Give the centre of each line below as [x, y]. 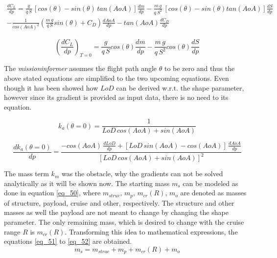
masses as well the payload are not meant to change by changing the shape [116, 212]
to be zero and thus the [199, 68]
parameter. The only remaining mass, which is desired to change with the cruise [124, 222]
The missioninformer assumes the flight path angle [81, 68]
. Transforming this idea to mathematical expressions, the [151, 231]
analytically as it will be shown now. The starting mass [87, 183]
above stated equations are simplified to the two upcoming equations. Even [116, 78]
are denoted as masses [213, 193]
